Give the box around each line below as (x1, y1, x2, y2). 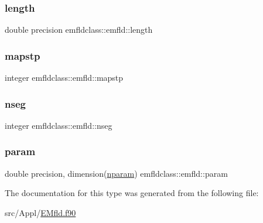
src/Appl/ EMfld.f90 (5, 206, 76, 218)
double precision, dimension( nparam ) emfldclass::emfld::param (5, 167, 228, 179)
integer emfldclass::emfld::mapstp (5, 71, 124, 84)
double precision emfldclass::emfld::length (5, 23, 153, 36)
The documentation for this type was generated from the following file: (5, 187, 259, 199)
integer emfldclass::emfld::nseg (5, 119, 112, 131)
